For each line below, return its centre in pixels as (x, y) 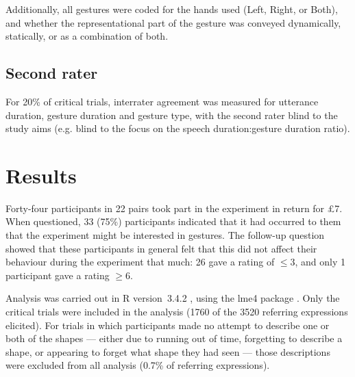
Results (41, 175)
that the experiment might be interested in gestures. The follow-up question (165, 235)
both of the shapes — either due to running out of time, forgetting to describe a (174, 338)
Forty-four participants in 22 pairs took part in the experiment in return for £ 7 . (174, 208)
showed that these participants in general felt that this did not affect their (161, 248)
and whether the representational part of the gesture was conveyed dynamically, (173, 22)
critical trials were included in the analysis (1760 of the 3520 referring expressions (177, 312)
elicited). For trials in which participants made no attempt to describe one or (168, 325)
